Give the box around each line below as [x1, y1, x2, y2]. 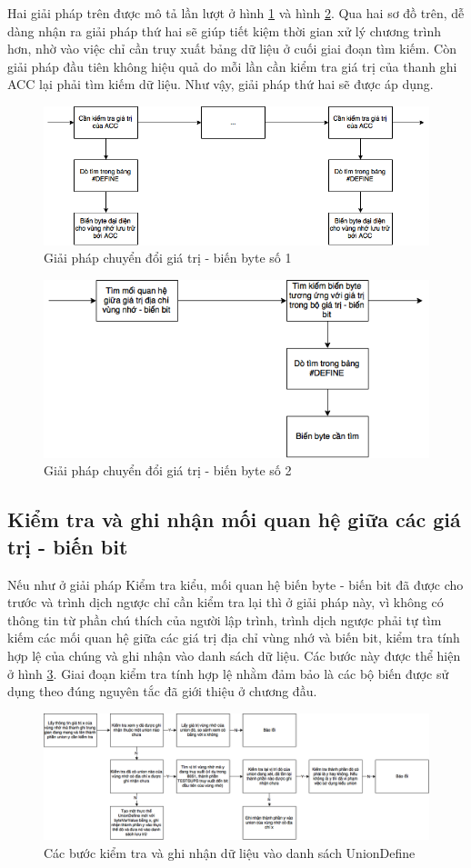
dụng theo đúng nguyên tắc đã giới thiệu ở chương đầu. [7, 682, 317, 701]
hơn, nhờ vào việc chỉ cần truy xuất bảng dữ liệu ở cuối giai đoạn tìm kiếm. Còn [7, 39, 456, 58]
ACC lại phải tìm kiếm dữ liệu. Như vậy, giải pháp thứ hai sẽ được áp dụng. [7, 75, 434, 94]
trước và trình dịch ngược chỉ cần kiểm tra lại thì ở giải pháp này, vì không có [7, 593, 444, 612]
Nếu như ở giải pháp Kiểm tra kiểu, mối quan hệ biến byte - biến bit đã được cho [7, 574, 464, 594]
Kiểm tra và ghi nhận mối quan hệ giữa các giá [7, 505, 461, 534]
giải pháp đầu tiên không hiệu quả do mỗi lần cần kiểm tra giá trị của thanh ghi [7, 56, 457, 75]
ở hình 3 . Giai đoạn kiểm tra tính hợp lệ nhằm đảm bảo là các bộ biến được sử [7, 663, 449, 683]
